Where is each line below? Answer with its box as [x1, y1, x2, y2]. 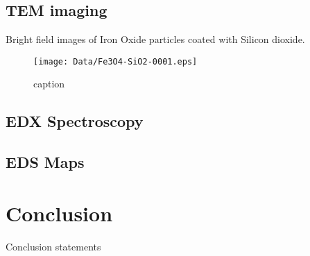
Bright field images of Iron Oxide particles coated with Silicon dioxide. [6, 32, 305, 46]
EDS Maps [6, 151, 85, 173]
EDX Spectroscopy [6, 110, 144, 132]
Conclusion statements [6, 239, 101, 253]
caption [33, 76, 65, 91]
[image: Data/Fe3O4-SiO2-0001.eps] [33, 56, 198, 67]
